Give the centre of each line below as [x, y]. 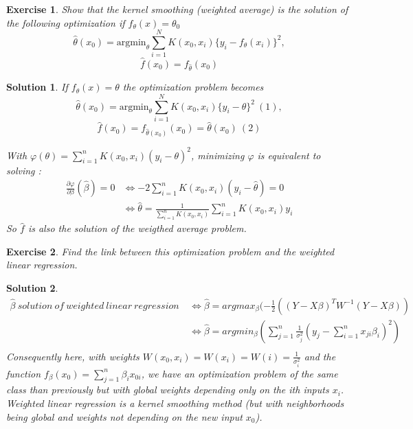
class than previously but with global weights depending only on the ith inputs [168, 390]
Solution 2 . [32, 288]
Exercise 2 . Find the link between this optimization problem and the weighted [170, 251]
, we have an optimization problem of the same [239, 373]
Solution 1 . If [37, 87]
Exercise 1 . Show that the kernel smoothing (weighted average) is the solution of [177, 9]
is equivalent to [289, 155]
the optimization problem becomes [193, 87]
